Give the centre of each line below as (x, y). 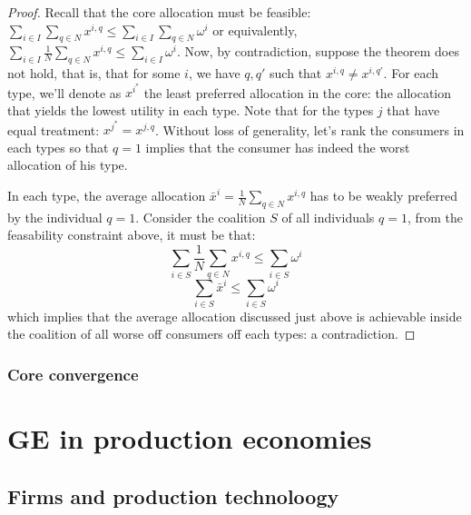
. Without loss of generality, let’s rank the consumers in (309, 129)
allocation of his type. (68, 165)
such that (296, 73)
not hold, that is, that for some (94, 73)
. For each (411, 73)
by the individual (55, 217)
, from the (435, 217)
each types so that (58, 147)
